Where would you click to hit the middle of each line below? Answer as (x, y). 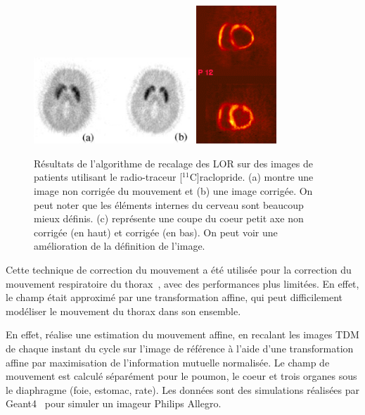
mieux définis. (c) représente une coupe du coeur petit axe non (169, 218)
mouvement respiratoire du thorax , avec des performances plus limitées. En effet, (182, 283)
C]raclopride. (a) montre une (251, 177)
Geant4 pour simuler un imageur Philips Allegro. (114, 403)
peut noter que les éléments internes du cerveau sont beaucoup (169, 204)
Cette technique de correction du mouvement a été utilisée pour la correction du (179, 269)
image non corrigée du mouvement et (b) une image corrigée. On (173, 191)
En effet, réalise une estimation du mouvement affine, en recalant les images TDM (182, 334)
